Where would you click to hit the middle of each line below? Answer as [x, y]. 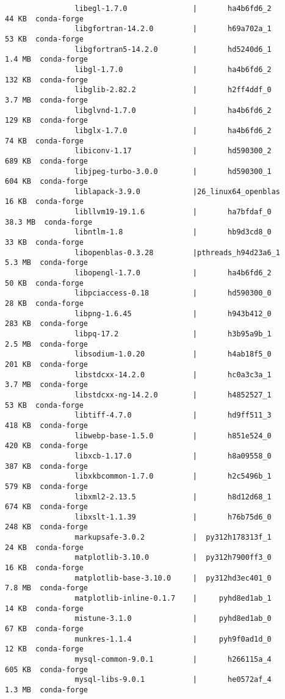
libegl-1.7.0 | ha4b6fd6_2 [173, 9]
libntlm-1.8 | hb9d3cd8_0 [173, 232]
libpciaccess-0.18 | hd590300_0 [173, 293]
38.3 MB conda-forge [49, 222]
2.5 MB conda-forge [47, 344]
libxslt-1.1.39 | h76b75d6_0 [173, 517]
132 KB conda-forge [47, 80]
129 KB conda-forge [47, 121]
